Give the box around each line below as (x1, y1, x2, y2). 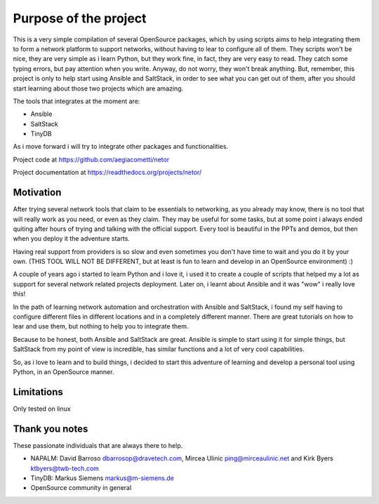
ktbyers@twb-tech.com (30, 464, 100, 472)
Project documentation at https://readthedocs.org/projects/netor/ (13, 168, 202, 177)
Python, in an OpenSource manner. (13, 368, 114, 376)
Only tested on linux (13, 404, 71, 413)
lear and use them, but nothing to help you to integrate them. (13, 322, 189, 331)
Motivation (13, 187, 62, 199)
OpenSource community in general (30, 484, 132, 492)
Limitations (13, 386, 63, 398)
